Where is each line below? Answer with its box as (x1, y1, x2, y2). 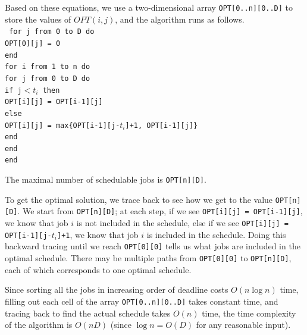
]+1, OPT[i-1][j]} (125, 121, 198, 130)
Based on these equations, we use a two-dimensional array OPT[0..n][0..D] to (5, 1, 293, 13)
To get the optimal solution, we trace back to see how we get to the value (5, 193, 273, 205)
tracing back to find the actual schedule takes (5, 306, 171, 319)
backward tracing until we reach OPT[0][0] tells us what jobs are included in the (5, 240, 300, 252)
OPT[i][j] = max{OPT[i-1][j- (5, 121, 120, 130)
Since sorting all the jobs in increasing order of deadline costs (5, 283, 228, 296)
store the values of (5, 12, 71, 25)
